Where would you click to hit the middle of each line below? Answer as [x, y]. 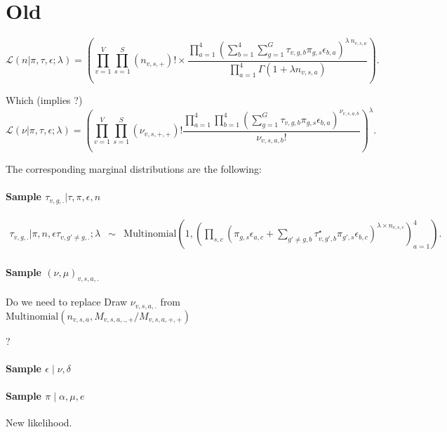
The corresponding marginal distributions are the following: [134, 169]
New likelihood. [39, 423]
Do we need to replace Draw [67, 302]
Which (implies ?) [44, 100]
